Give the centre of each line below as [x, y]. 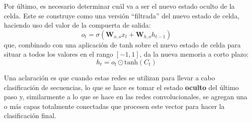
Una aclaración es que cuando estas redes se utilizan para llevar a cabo [109, 77]
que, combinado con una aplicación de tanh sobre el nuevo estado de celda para [122, 44]
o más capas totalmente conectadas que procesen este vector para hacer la [114, 106]
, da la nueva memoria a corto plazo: [194, 54]
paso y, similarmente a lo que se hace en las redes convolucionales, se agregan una [126, 97]
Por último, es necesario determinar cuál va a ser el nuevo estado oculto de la [119, 6]
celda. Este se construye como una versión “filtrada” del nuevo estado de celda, [122, 15]
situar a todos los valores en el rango [59, 54]
